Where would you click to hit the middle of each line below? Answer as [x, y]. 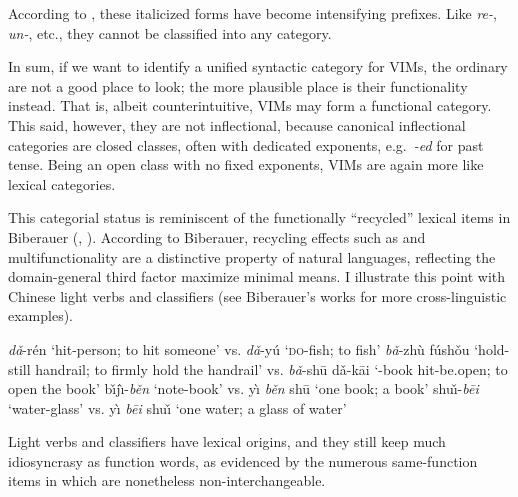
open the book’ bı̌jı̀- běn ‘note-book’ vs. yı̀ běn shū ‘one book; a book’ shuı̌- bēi [243, 388]
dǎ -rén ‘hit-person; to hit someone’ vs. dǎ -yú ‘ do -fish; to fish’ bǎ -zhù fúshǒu [239, 348]
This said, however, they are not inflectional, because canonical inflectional [237, 124]
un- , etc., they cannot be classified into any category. [170, 32]
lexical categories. [62, 183]
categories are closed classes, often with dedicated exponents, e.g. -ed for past [246, 144]
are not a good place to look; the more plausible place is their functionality [238, 85]
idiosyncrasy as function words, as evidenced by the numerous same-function [243, 460]
